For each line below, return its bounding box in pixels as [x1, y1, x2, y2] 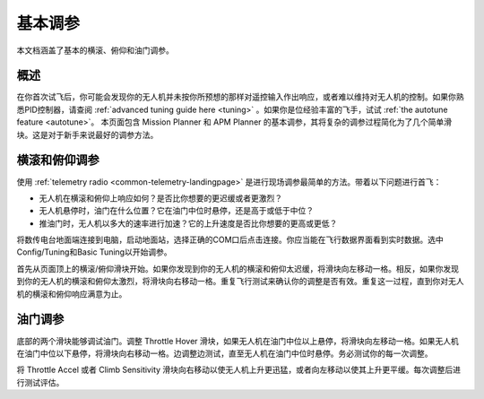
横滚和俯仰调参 [16, 152, 99, 168]
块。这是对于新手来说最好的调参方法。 [16, 129, 159, 140]
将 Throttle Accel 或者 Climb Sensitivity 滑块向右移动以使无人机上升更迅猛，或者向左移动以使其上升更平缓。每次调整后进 [16, 364, 462, 376]
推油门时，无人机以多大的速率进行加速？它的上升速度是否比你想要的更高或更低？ [39, 218, 338, 229]
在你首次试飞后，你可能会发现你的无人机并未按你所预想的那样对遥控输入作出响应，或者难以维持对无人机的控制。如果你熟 [16, 91, 464, 102]
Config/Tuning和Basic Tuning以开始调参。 [16, 247, 172, 257]
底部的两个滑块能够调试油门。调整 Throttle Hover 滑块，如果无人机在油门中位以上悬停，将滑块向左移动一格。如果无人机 [16, 335, 459, 346]
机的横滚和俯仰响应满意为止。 [16, 288, 127, 299]
